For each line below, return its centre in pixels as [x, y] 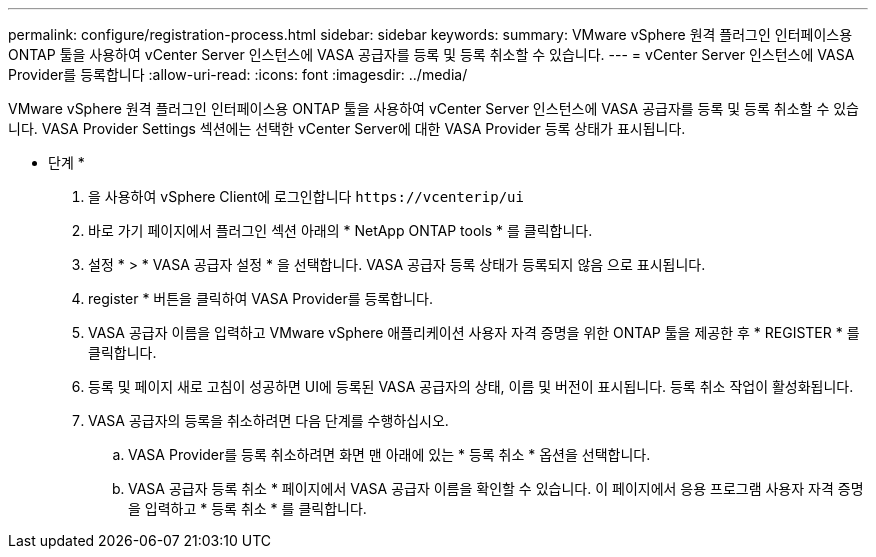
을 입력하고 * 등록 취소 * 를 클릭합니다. [247, 508]
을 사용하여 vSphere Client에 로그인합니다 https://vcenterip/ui [306, 196]
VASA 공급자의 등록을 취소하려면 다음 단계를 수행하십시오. [268, 420]
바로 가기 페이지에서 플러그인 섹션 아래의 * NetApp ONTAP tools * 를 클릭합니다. [340, 230]
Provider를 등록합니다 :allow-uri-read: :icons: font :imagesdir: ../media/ [238, 74]
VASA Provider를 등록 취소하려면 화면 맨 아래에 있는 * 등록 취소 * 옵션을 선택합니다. [389, 454]
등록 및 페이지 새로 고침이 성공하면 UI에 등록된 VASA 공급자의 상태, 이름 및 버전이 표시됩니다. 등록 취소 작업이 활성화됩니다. [471, 386]
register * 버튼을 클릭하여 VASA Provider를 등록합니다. [260, 298]
